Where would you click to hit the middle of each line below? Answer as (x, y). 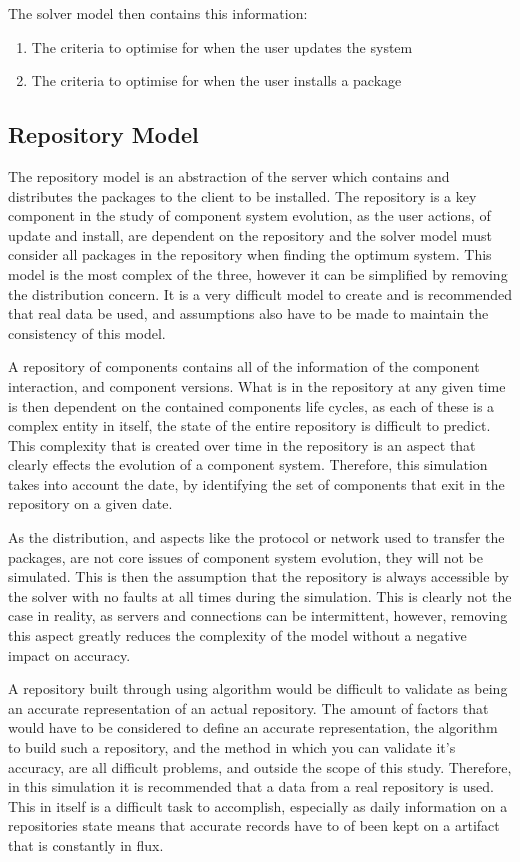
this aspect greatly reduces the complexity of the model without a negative (237, 635)
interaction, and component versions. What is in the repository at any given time (257, 385)
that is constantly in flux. (86, 844)
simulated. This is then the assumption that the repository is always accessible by (258, 576)
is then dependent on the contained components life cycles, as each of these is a (251, 405)
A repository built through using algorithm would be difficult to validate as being (258, 688)
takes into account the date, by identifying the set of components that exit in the (256, 483)
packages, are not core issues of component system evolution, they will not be (245, 556)
